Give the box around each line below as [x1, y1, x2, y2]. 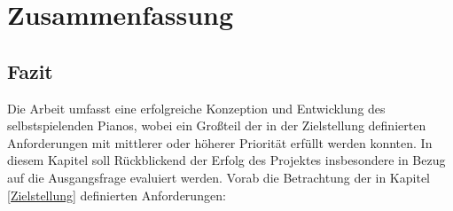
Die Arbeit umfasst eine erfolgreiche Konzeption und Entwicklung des [7, 98, 386, 117]
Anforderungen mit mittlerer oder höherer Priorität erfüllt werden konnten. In [7, 133, 433, 152]
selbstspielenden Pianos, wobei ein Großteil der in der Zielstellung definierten [7, 116, 426, 135]
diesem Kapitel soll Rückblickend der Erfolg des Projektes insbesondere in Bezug [7, 151, 446, 169]
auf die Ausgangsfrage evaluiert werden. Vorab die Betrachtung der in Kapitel [7, 168, 430, 186]
